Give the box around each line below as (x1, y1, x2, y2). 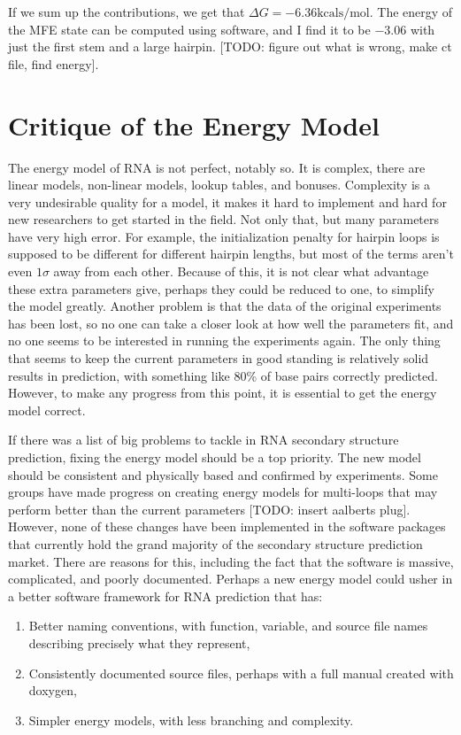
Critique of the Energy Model (8, 106, 380, 143)
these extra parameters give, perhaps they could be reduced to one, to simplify (8, 279, 434, 298)
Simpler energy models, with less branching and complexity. (28, 710, 354, 729)
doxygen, (28, 681, 77, 700)
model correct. (8, 400, 86, 419)
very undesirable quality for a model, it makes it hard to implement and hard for (8, 192, 447, 211)
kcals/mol (317, 7, 370, 19)
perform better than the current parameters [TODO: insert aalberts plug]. (8, 499, 411, 518)
